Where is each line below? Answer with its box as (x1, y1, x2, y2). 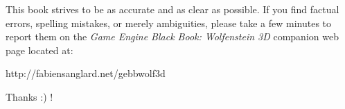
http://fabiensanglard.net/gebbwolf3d (6, 66, 166, 81)
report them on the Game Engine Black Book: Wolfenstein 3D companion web (6, 29, 339, 44)
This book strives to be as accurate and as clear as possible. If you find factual (6, 2, 339, 16)
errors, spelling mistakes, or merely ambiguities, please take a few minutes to (6, 15, 332, 30)
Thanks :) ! (6, 89, 53, 103)
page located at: (6, 42, 73, 57)
